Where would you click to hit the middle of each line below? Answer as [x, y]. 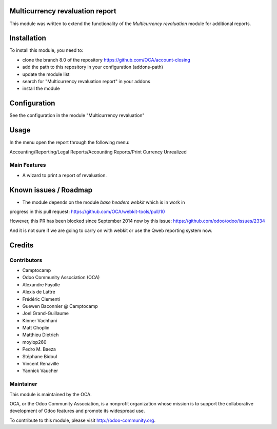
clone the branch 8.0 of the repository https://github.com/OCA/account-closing [106, 60]
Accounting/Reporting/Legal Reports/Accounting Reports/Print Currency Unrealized [98, 152]
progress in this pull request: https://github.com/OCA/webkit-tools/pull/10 [87, 212]
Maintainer [23, 384]
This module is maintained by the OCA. [51, 394]
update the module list [46, 74]
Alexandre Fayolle [41, 284]
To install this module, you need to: [46, 50]
